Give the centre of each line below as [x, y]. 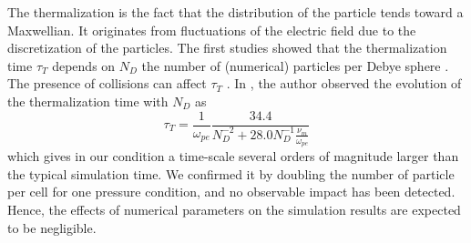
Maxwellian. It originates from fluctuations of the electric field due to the [212, 30]
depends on [84, 65]
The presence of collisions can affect [107, 83]
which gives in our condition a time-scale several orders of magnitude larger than [233, 156]
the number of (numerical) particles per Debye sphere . [295, 65]
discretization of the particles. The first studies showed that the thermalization [227, 48]
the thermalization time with [88, 101]
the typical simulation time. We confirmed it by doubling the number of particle [231, 173]
